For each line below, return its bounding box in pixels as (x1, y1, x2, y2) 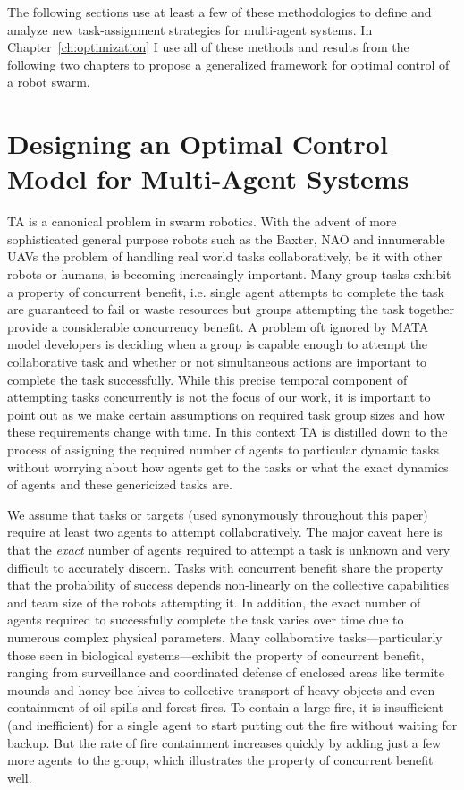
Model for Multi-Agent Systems (7, 160, 409, 197)
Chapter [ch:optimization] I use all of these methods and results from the (7, 38, 409, 56)
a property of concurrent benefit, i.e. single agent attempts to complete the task (7, 282, 444, 301)
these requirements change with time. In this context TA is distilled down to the (7, 422, 448, 441)
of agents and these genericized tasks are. (7, 475, 232, 494)
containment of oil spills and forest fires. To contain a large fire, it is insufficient (7, 698, 443, 717)
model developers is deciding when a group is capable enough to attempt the (7, 335, 428, 353)
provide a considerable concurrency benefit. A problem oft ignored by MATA (7, 317, 429, 336)
